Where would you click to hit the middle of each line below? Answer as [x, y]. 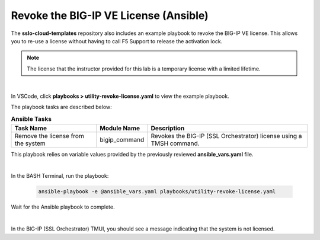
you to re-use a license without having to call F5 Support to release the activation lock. [117, 41]
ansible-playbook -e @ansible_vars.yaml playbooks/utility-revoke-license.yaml [157, 192]
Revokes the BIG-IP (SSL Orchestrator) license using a [226, 136]
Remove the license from [49, 136]
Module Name [120, 128]
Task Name [31, 128]
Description [168, 128]
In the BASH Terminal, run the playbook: [60, 176]
